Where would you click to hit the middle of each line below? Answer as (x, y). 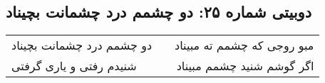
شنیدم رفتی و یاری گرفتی (74, 66)
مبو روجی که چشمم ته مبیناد (244, 45)
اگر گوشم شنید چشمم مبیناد (245, 66)
